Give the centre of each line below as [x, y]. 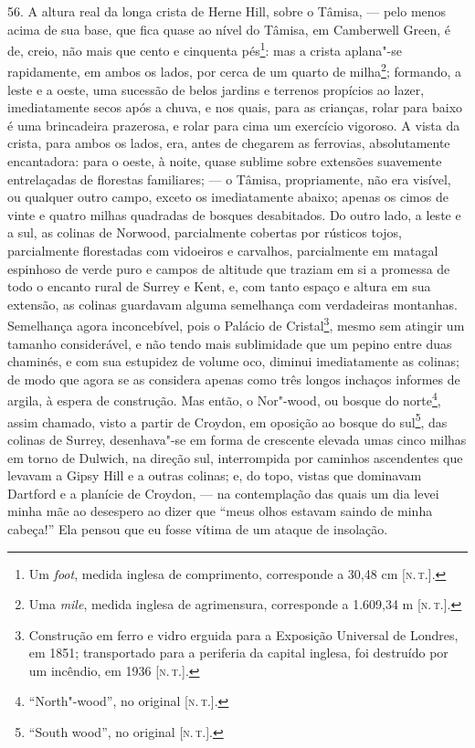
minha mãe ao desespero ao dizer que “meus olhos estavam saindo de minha [220, 511]
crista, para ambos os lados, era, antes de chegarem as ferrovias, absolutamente [229, 143]
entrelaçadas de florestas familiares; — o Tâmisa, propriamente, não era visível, [229, 179]
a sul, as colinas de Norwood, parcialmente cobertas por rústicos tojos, [205, 232]
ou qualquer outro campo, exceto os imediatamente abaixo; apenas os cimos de [228, 197]
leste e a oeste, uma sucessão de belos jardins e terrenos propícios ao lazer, [216, 89]
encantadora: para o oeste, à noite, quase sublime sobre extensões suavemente [225, 161]
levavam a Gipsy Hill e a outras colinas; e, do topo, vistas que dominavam [215, 475]
